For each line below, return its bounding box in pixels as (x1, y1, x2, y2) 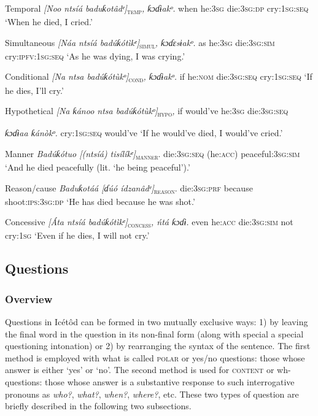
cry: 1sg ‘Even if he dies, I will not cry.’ (5, 229, 150, 242)
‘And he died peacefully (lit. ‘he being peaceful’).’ (5, 161, 190, 173)
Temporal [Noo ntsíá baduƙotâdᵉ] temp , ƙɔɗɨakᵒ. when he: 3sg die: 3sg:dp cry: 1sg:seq (5, 2, 309, 16)
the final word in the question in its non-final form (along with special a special (5, 327, 304, 340)
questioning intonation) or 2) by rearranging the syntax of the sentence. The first (5, 339, 311, 352)
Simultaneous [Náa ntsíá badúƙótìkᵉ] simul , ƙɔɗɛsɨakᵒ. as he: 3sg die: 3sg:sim (5, 36, 275, 50)
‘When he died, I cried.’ (5, 15, 93, 28)
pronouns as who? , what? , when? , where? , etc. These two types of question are (5, 387, 299, 400)
